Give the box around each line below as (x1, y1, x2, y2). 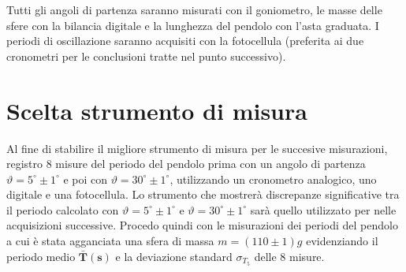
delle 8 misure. (254, 248, 325, 264)
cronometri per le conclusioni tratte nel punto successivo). (6, 47, 286, 64)
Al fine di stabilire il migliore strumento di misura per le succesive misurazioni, (6, 140, 388, 156)
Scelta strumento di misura (6, 94, 307, 126)
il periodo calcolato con (6, 201, 119, 218)
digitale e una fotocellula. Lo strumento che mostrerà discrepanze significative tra (6, 186, 400, 203)
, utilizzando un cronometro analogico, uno (169, 170, 377, 187)
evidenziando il (306, 233, 378, 249)
